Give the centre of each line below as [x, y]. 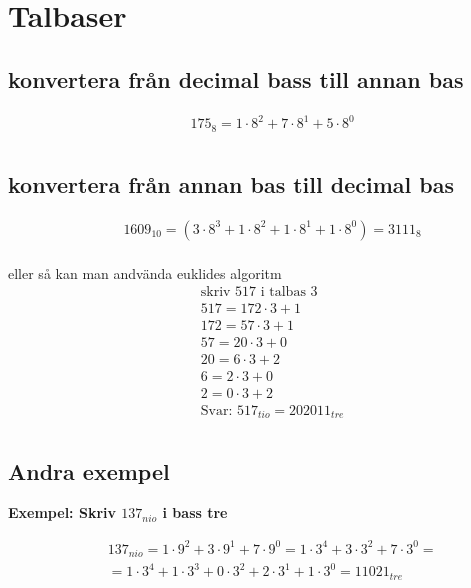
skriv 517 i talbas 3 [259, 292]
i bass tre [195, 512]
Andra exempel [89, 470]
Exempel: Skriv [62, 512]
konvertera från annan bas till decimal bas [231, 183]
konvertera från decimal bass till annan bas [236, 78]
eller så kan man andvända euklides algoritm [145, 272]
